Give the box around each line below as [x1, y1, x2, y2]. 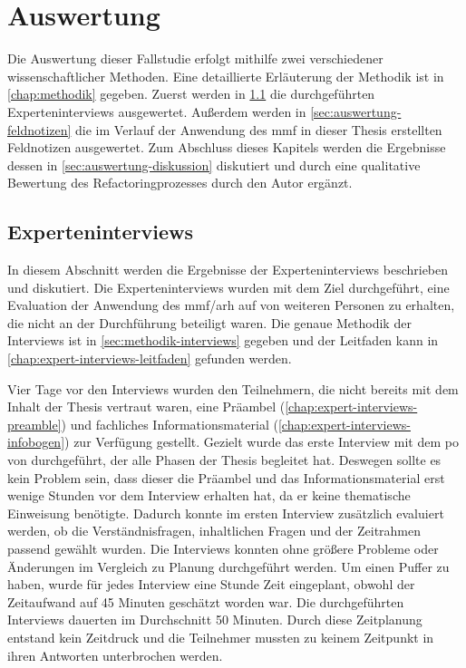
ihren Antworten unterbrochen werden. [7, 645, 223, 664]
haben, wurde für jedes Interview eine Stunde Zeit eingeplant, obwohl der [7, 575, 415, 594]
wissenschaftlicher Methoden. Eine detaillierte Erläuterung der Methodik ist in [7, 66, 444, 85]
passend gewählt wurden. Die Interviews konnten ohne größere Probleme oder [7, 538, 439, 557]
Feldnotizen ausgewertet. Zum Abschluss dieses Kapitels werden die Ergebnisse [7, 138, 446, 157]
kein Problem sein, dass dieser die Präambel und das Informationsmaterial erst [7, 468, 445, 487]
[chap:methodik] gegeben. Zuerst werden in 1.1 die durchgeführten [7, 84, 375, 103]
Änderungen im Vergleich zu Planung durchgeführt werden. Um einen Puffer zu [7, 557, 450, 576]
